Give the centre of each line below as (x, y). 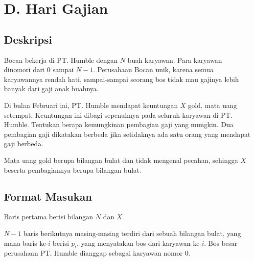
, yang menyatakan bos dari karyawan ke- (139, 243)
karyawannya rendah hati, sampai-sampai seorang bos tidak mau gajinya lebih (121, 79)
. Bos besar (221, 243)
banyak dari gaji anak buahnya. (51, 89)
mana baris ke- (26, 243)
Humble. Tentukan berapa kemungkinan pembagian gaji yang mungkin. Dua (119, 124)
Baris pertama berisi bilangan (49, 217)
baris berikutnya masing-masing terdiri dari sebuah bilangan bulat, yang (132, 233)
